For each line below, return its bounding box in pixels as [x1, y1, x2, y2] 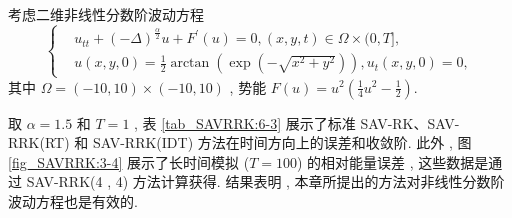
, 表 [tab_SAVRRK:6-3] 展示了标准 [134, 112, 356, 133]
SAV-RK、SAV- [360, 112, 460, 133]
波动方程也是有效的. [8, 190, 138, 211]
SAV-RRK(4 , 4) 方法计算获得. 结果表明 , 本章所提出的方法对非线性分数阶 [26, 171, 505, 192]
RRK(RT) [8, 132, 70, 153]
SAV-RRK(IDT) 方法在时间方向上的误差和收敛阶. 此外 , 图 [92, 132, 472, 153]
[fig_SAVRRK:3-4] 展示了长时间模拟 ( [8, 151, 250, 172]
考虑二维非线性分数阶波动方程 [8, 4, 204, 24]
